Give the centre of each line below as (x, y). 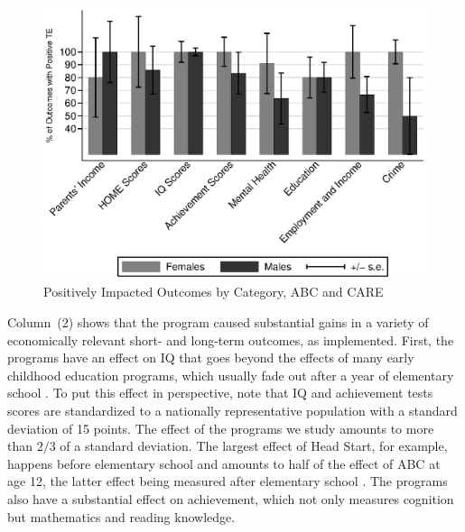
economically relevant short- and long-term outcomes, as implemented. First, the (231, 339)
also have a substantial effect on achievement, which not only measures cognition (231, 498)
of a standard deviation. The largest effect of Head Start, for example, (254, 446)
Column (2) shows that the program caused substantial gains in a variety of (218, 322)
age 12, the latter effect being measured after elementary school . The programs (228, 481)
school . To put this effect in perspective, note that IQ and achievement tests (220, 393)
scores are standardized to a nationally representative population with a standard (232, 410)
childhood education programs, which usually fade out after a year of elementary (231, 375)
